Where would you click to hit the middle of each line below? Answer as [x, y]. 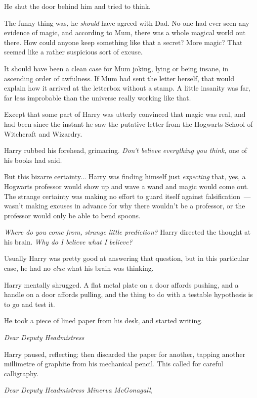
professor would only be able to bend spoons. [72, 215]
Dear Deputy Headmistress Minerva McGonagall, [78, 390]
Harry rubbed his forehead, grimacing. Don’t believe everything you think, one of [126, 150]
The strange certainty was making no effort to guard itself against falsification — [128, 196]
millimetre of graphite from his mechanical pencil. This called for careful [114, 364]
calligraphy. [21, 373]
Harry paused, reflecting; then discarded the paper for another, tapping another [125, 354]
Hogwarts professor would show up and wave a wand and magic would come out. [127, 186]
